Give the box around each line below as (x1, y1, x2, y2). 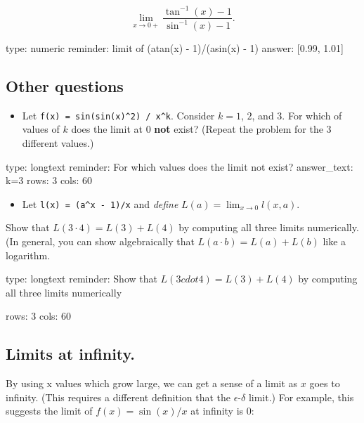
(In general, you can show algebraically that (6, 233, 195, 248)
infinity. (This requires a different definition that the (6, 389, 230, 404)
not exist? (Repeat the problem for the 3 (154, 122, 332, 136)
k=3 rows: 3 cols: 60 (6, 173, 93, 188)
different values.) (22, 135, 94, 150)
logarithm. (6, 247, 51, 262)
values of (22, 122, 60, 136)
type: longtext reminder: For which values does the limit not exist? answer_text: (6, 159, 353, 174)
